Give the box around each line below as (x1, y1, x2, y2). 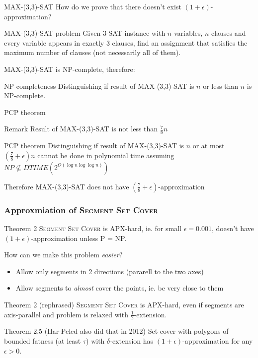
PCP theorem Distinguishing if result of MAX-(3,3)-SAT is (4, 140, 184, 151)
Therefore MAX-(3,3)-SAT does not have (4, 181, 129, 191)
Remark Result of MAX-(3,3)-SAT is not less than (4, 123, 158, 134)
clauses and (211, 28, 246, 38)
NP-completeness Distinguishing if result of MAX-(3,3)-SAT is (4, 80, 194, 91)
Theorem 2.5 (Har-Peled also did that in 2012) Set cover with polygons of (4, 326, 229, 336)
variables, (173, 28, 203, 38)
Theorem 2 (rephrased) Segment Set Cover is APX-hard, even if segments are (4, 299, 244, 309)
